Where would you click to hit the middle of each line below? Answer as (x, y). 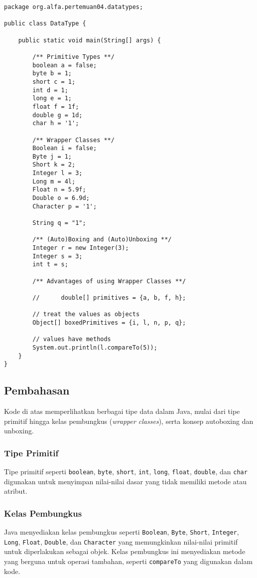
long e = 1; (52, 98)
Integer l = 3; (58, 173)
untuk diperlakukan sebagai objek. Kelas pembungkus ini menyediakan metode (125, 551)
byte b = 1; (52, 74)
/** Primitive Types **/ (73, 57)
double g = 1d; (58, 115)
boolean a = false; (65, 65)
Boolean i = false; (65, 148)
